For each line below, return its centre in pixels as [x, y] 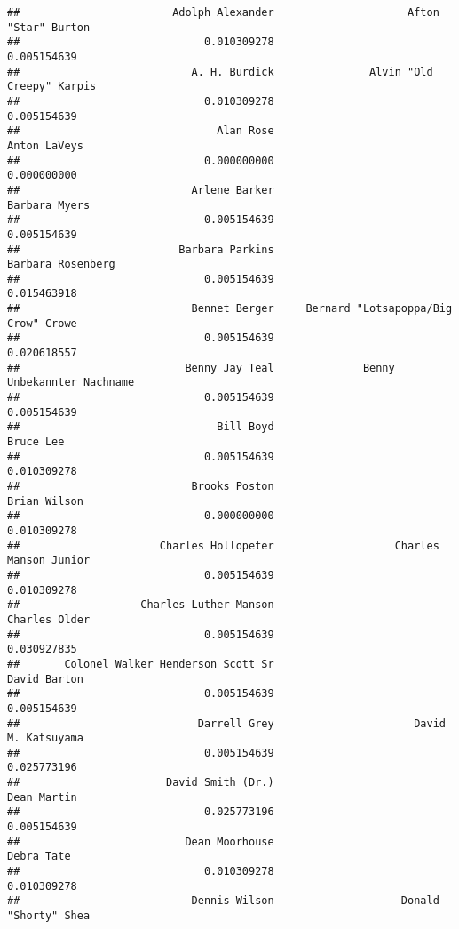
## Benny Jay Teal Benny [201, 368]
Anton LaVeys [45, 145]
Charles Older [49, 619]
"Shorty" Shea [49, 916]
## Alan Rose [141, 131]
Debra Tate [39, 857]
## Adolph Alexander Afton [223, 12]
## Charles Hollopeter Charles [223, 545]
